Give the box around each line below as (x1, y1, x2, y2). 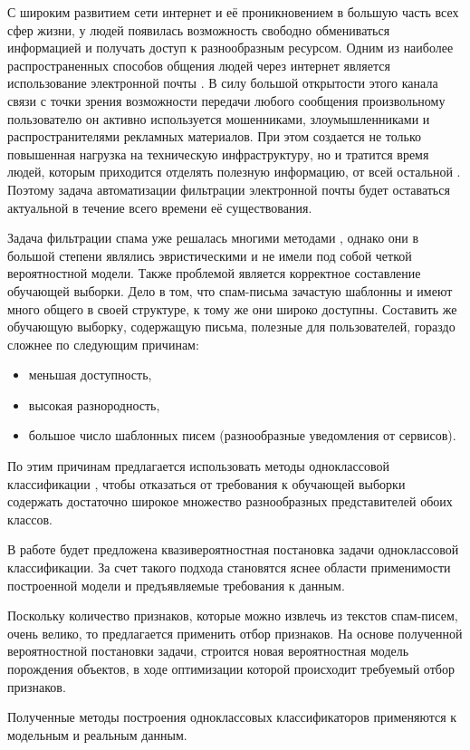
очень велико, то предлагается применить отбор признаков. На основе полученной (7, 623, 463, 642)
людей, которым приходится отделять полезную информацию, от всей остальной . (7, 162, 461, 181)
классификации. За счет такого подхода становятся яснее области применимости (7, 558, 451, 577)
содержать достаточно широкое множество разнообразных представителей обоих (7, 492, 453, 511)
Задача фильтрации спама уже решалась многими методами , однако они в (7, 228, 419, 247)
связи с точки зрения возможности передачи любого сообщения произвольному (7, 91, 446, 110)
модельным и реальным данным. (7, 725, 187, 744)
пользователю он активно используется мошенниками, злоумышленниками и (7, 109, 430, 128)
